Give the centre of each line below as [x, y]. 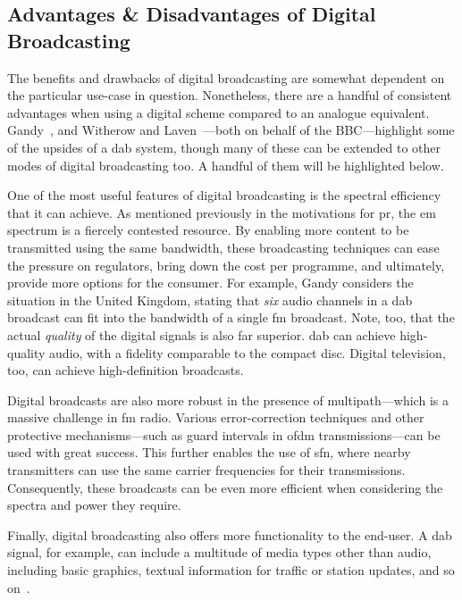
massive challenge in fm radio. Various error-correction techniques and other [216, 417]
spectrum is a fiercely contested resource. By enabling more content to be [208, 230]
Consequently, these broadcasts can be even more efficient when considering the [225, 487]
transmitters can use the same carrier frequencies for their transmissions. [206, 470]
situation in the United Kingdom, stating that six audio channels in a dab [210, 300]
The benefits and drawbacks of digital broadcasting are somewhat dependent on [226, 77]
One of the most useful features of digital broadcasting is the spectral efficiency [224, 195]
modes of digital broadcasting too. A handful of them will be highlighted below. [226, 165]
